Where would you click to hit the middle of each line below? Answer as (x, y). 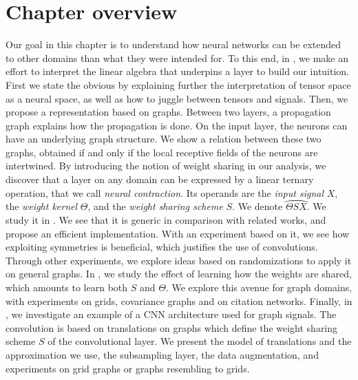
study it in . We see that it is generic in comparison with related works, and (166, 220)
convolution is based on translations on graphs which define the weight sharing (172, 327)
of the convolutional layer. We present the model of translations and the (200, 341)
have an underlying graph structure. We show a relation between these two (164, 139)
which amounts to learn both (67, 287)
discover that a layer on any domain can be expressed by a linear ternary (160, 179)
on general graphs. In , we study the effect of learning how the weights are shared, (179, 274)
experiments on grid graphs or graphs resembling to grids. (128, 368)
